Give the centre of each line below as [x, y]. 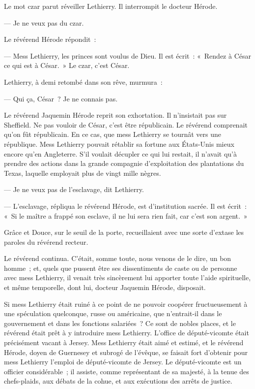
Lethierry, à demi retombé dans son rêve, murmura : [83, 81]
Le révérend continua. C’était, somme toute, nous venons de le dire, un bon [118, 258]
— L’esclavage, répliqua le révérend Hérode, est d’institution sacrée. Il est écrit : [125, 206]
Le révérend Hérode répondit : [50, 39]
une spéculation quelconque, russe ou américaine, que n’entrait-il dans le [113, 313]
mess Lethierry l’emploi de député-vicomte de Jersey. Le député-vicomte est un [123, 362]
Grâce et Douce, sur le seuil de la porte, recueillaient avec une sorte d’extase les [124, 232]
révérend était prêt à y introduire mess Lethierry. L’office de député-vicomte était [127, 333]
